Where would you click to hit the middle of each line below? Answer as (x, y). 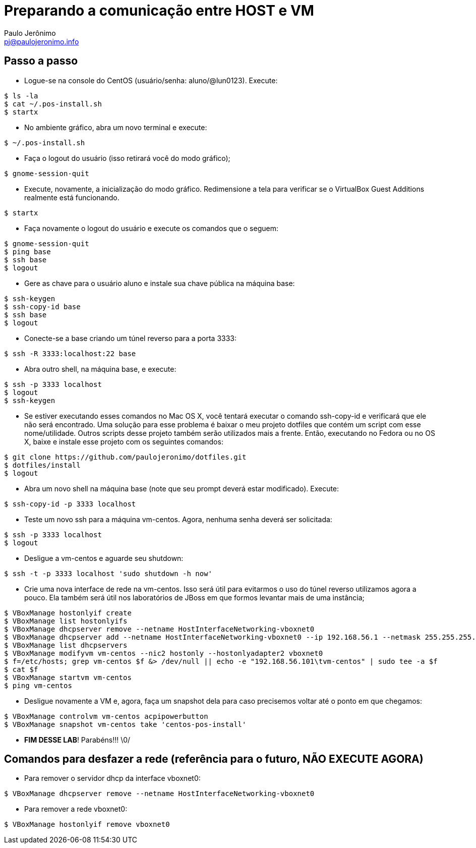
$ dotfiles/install (42, 465)
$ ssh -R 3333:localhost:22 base (70, 353)
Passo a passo (41, 61)
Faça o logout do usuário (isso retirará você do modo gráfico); (127, 158)
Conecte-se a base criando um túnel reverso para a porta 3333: (131, 338)
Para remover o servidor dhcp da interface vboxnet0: (112, 778)
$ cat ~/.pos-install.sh (53, 104)
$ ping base (27, 251)
